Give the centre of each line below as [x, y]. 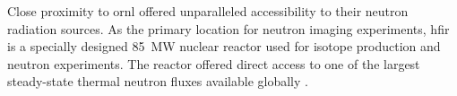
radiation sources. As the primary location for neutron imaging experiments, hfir [228, 28]
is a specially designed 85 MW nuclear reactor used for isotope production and [224, 46]
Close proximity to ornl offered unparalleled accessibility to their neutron [208, 11]
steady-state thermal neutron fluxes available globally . [158, 81]
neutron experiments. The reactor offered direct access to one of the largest [214, 63]
